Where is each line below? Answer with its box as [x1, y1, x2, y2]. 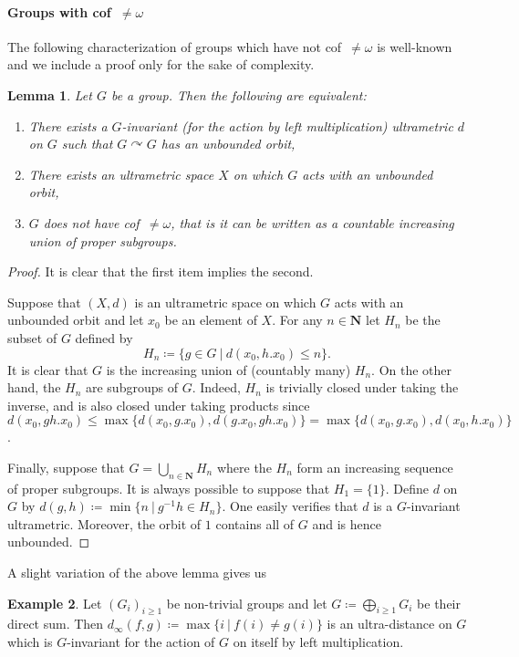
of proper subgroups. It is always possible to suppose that [7, 478, 330, 497]
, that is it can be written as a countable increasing [171, 213, 454, 232]
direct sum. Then [7, 614, 104, 633]
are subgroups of [85, 378, 178, 397]
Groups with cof [7, 2, 111, 21]
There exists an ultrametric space [28, 164, 214, 183]
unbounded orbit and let [7, 310, 144, 329]
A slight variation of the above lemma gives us [7, 563, 267, 582]
